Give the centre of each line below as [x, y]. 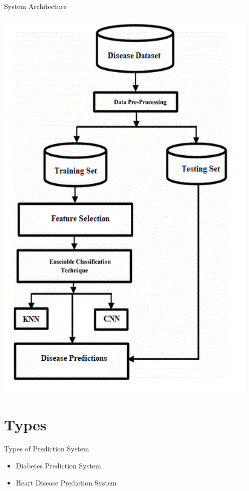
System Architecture [35, 6]
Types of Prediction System [47, 449]
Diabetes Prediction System [58, 465]
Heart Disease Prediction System [66, 482]
